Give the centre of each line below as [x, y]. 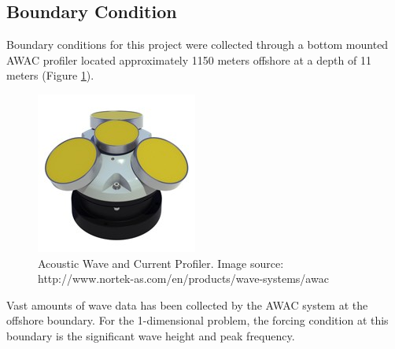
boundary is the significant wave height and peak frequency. [151, 335]
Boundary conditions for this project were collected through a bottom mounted [197, 45]
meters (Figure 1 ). [50, 75]
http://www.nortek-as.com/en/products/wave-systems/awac [183, 278]
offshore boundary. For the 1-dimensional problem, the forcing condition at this [197, 320]
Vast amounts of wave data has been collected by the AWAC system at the [187, 304]
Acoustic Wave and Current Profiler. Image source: [161, 263]
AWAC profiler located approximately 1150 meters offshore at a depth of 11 [189, 59]
